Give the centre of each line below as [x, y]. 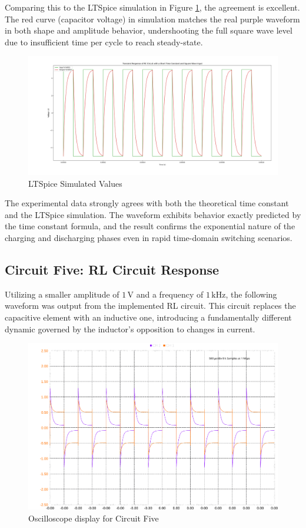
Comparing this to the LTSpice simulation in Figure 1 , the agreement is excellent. [152, 7]
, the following [251, 294]
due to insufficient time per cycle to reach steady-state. [104, 42]
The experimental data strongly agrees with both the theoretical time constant [147, 203]
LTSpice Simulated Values [75, 183]
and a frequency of [170, 294]
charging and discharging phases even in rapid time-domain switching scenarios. [149, 237]
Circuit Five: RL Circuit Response [112, 269]
